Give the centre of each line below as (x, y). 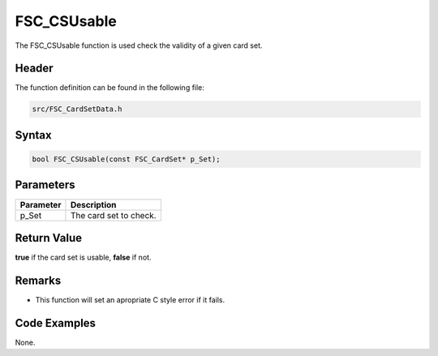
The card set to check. (114, 215)
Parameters (45, 185)
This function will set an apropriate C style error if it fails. (130, 299)
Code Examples (56, 323)
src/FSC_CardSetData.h (77, 109)
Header (34, 69)
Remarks (38, 280)
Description (93, 204)
